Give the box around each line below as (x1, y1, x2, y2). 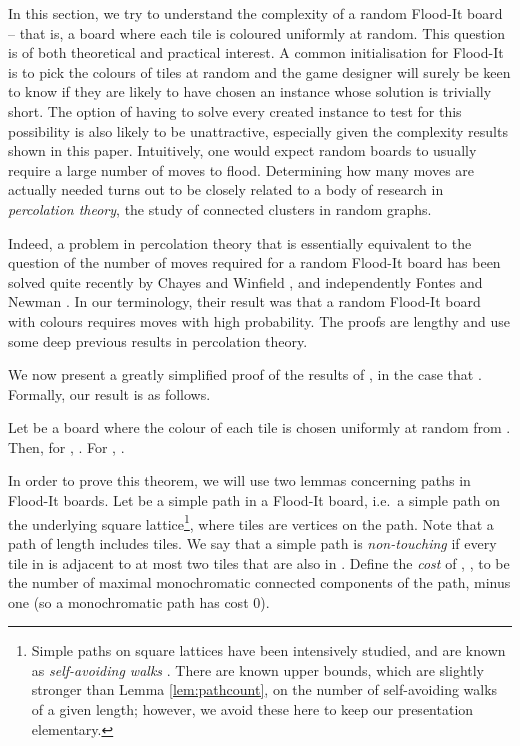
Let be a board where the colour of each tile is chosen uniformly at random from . (8, 417, 511, 438)
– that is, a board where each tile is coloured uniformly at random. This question (8, 22, 506, 43)
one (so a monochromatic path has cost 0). (8, 591, 270, 612)
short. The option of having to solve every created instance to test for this (8, 100, 462, 121)
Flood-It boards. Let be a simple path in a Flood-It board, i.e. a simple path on (8, 490, 501, 511)
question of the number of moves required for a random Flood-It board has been (8, 252, 501, 273)
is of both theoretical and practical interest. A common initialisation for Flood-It (8, 42, 504, 63)
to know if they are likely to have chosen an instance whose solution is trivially (8, 81, 492, 102)
